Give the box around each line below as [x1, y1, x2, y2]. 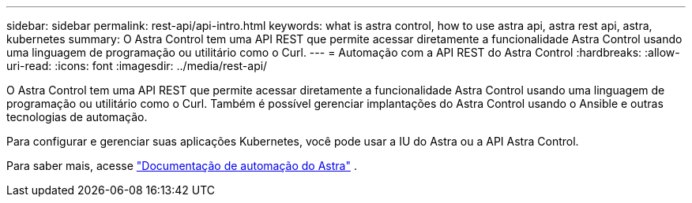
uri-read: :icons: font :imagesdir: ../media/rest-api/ [6, 59, 268, 72]
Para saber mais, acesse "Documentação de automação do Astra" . [6, 159, 357, 172]
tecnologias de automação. [6, 110, 148, 124]
